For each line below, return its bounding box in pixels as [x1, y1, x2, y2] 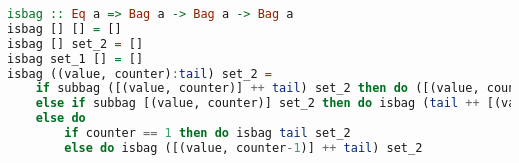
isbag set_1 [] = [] [7, 51, 144, 66]
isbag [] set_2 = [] [7, 36, 144, 51]
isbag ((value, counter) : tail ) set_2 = [7, 66, 272, 81]
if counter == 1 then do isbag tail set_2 [64, 126, 351, 140]
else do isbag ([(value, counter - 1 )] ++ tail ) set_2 [64, 140, 423, 155]
